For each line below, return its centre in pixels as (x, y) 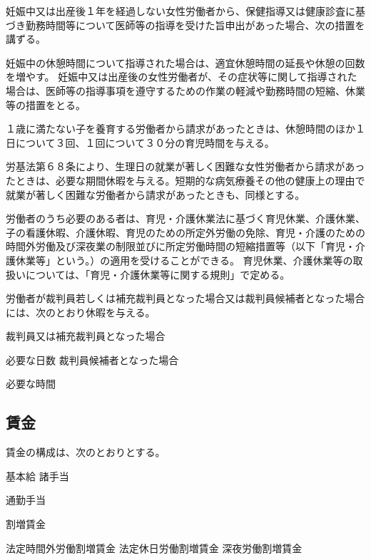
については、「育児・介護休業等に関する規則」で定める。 (158, 274)
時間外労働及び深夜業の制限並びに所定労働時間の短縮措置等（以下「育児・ (181, 246)
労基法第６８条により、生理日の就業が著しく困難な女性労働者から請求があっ (185, 166)
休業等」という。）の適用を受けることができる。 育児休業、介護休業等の (184, 260)
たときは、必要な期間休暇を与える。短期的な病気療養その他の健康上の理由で (185, 180)
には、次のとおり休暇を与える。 (81, 312)
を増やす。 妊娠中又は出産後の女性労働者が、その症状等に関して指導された (182, 77)
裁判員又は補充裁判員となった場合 (86, 336)
